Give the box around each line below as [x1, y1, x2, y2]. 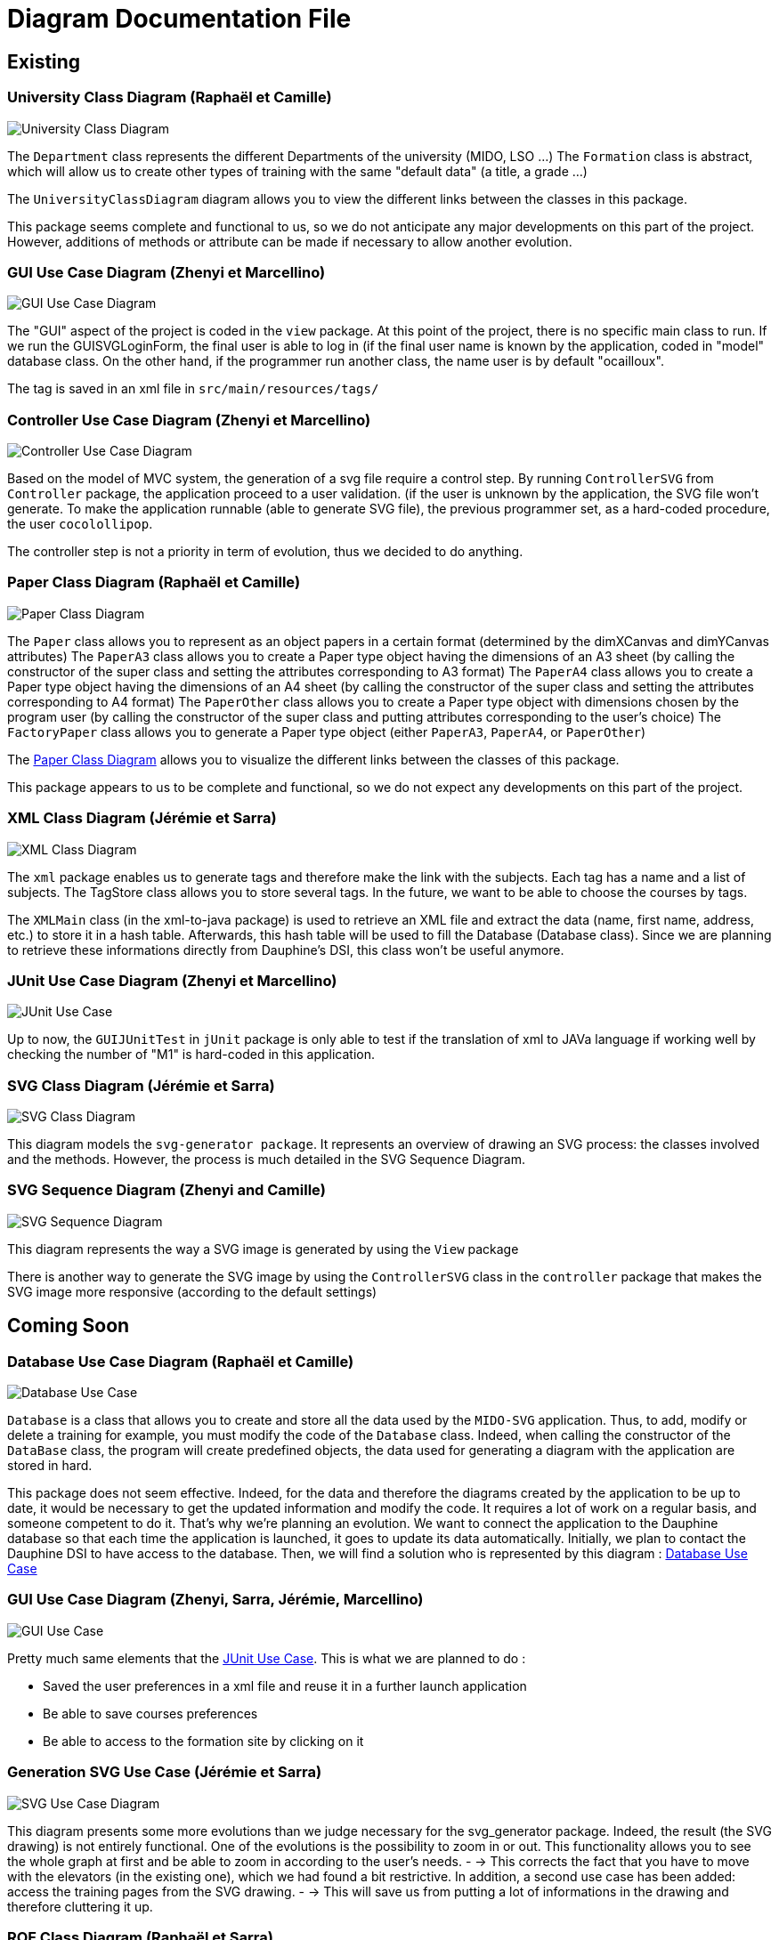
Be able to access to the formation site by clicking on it [43, 1733, 364, 1749]
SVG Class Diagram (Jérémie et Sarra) [7, 1076, 275, 1095]
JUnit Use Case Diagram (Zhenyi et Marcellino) [7, 971, 337, 990]
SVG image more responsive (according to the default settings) [7, 1283, 377, 1299]
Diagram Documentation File [7, 4, 352, 34]
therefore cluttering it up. [7, 1898, 153, 1914]
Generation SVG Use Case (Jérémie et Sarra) [7, 1763, 322, 1782]
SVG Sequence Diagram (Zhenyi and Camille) [7, 1181, 326, 1200]
